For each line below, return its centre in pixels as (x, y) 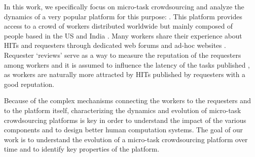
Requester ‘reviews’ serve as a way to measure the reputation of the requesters (123, 55)
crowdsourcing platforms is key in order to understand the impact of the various (125, 120)
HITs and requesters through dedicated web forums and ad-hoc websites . (115, 45)
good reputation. (29, 84)
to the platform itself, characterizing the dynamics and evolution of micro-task (123, 110)
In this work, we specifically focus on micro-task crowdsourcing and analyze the (124, 6)
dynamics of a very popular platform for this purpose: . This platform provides (123, 16)
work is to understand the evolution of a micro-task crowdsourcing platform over (126, 139)
